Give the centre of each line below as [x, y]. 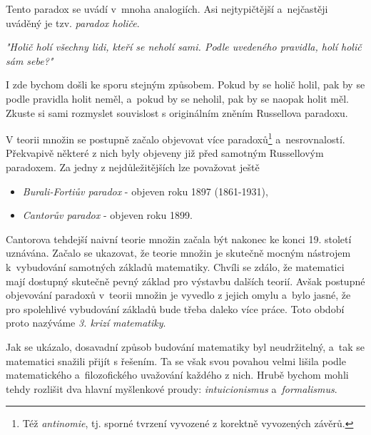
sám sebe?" [30, 60]
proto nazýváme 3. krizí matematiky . [86, 323]
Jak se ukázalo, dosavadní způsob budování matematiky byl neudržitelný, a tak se [185, 346]
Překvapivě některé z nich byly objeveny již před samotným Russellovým [165, 153]
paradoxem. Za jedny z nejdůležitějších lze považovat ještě [133, 167]
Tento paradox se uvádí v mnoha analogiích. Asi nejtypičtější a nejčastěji [167, 9]
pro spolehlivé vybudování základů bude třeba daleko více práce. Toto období [175, 308]
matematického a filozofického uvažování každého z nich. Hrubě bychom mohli [177, 375]
